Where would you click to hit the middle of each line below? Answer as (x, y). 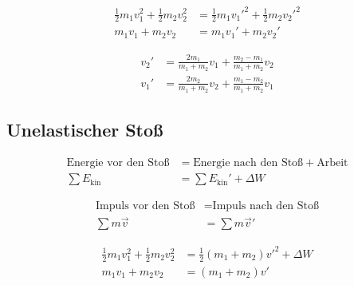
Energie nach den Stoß (248, 163)
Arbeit (332, 163)
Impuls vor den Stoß (145, 206)
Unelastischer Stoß (85, 130)
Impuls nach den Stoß (266, 206)
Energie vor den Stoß (118, 163)
